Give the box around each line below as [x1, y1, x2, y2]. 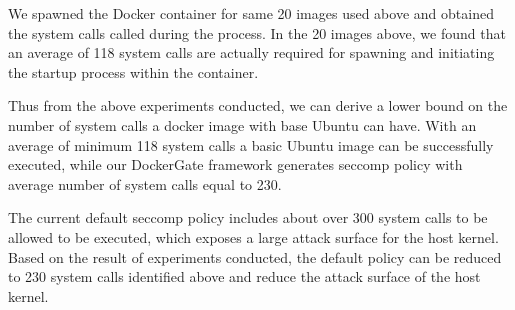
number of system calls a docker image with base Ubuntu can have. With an [8, 114, 477, 135]
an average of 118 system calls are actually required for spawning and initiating [8, 42, 495, 63]
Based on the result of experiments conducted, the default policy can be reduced [8, 246, 502, 267]
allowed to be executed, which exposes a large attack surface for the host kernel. [8, 226, 499, 247]
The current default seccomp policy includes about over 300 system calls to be [8, 207, 488, 228]
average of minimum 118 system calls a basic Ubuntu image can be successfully [8, 134, 494, 155]
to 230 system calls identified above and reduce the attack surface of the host [8, 266, 481, 287]
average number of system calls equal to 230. [8, 173, 282, 194]
